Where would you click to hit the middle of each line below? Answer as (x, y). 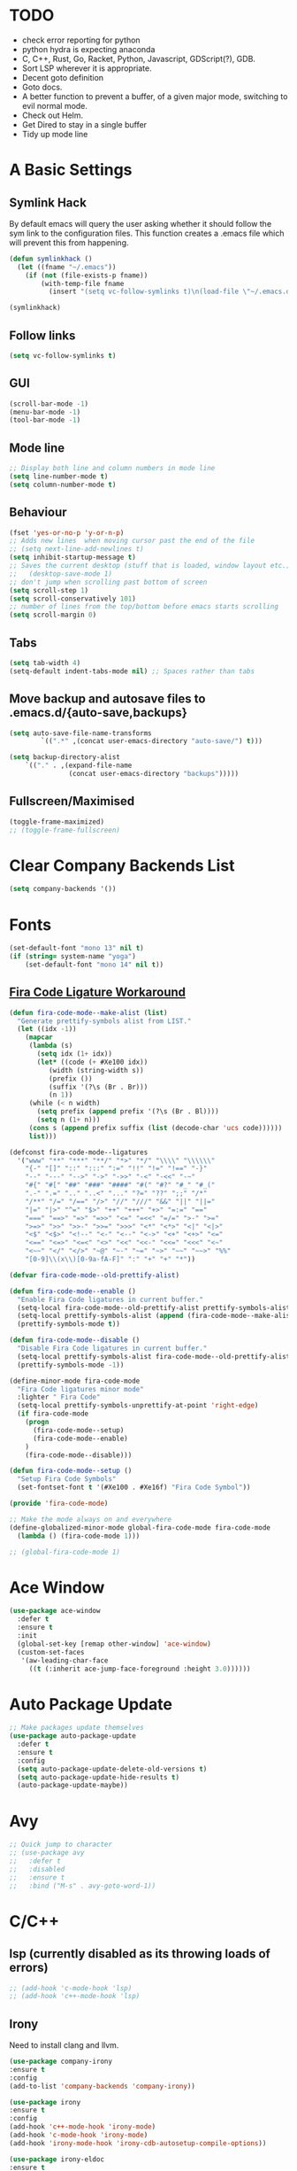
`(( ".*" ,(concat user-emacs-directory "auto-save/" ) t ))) (152, 741)
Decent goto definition (63, 77)
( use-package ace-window (55, 1611)
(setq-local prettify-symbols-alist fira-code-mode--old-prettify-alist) (156, 1356)
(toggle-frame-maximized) (57, 822)
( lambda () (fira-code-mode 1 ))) (79, 1536)
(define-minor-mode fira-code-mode (75, 1381)
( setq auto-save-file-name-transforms (80, 733)
